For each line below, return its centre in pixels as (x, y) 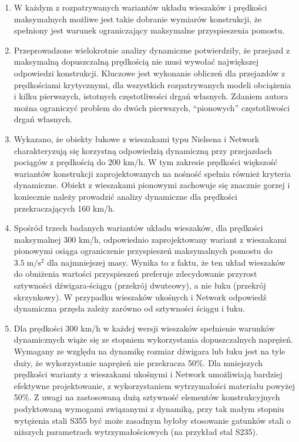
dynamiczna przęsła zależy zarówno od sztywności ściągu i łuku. (129, 308)
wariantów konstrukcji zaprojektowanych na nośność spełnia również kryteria (152, 173)
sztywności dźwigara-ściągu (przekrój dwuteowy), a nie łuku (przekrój (140, 285)
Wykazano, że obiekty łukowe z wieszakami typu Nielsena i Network (137, 138)
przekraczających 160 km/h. (64, 208)
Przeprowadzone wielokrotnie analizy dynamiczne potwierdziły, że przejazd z (152, 50)
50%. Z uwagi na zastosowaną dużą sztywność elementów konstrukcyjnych (147, 397)
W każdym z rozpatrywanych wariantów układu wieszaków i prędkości (140, 7)
